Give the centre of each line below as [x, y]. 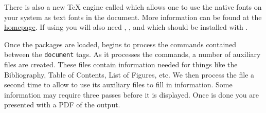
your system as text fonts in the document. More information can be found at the [133, 17]
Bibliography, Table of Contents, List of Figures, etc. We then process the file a [129, 74]
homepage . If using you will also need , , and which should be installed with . [126, 27]
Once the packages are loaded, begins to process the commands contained [120, 44]
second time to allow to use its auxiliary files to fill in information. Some [118, 84]
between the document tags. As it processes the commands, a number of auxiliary [132, 54]
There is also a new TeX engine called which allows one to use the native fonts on [133, 7]
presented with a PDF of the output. [62, 105]
